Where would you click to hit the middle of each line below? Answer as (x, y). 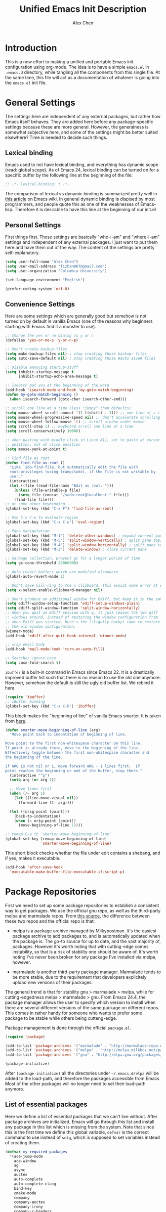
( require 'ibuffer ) (25, 697)
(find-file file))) (34, 499)
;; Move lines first (31, 789)
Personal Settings (33, 225)
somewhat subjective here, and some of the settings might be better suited (82, 132)
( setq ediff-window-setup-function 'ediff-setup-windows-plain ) (73, 604)
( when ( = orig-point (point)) (45, 821)
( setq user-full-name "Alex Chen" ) (42, 262)
